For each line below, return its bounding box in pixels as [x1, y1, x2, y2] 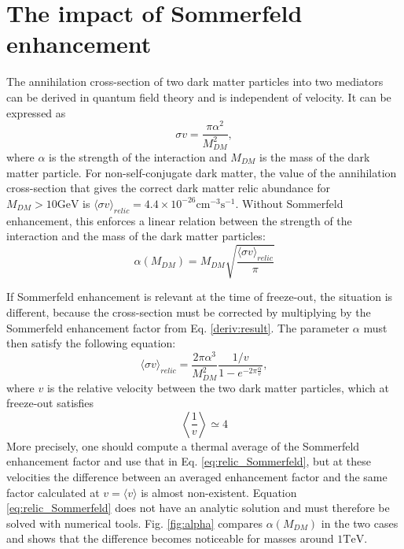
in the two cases [321, 514, 398, 531]
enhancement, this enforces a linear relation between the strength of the [6, 212, 352, 228]
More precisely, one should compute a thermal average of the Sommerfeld [6, 437, 360, 454]
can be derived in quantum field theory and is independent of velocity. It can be [6, 88, 391, 105]
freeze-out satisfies [6, 395, 94, 411]
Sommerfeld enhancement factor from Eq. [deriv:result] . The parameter [6, 319, 350, 336]
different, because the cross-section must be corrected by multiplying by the [6, 303, 371, 320]
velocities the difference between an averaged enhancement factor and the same [6, 469, 387, 485]
